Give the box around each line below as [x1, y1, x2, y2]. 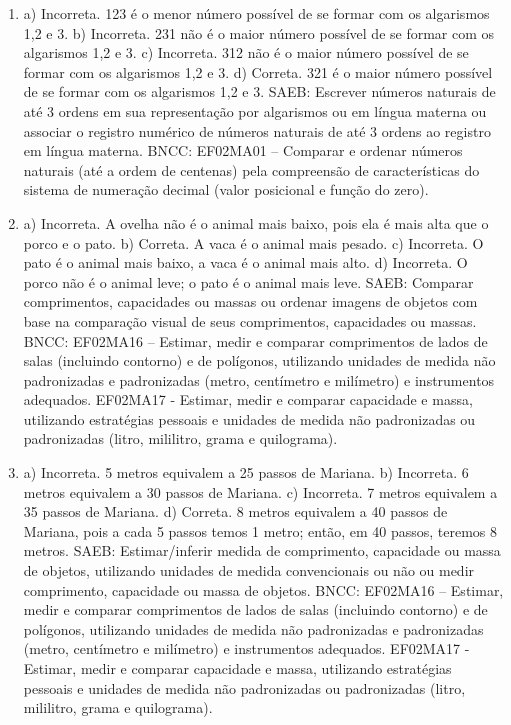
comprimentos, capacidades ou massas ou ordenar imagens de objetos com [23, 291, 478, 312]
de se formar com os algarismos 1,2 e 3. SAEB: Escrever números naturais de [23, 81, 496, 102]
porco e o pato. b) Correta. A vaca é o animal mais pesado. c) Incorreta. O [23, 232, 484, 253]
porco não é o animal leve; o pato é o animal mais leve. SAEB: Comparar [23, 271, 474, 292]
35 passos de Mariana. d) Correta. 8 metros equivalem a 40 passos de [23, 501, 448, 522]
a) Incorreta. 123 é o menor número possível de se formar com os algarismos [23, 3, 490, 23]
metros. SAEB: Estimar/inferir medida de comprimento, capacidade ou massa [23, 540, 501, 561]
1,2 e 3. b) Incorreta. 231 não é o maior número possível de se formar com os [23, 22, 495, 43]
